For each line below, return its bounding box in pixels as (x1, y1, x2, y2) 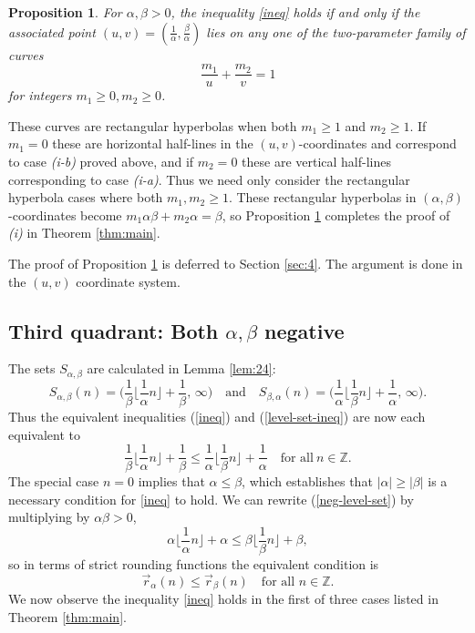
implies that (138, 472, 205, 491)
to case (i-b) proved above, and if (8, 152, 194, 171)
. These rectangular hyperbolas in (228, 188, 417, 207)
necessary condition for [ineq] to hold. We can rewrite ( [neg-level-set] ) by (8, 489, 414, 508)
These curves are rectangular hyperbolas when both (8, 116, 297, 135)
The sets (8, 359, 56, 378)
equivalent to (8, 424, 80, 444)
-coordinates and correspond (298, 134, 457, 153)
